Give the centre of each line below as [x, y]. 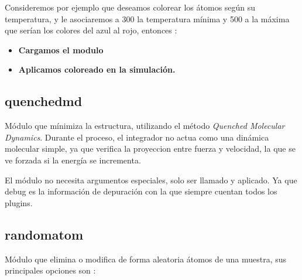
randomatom [44, 234]
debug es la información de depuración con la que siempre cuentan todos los [141, 191]
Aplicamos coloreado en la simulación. [97, 69]
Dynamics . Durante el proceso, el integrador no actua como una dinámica [137, 137]
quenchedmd [44, 101]
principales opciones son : [50, 270]
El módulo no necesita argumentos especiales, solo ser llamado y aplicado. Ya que [151, 180]
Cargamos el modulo [61, 49]
